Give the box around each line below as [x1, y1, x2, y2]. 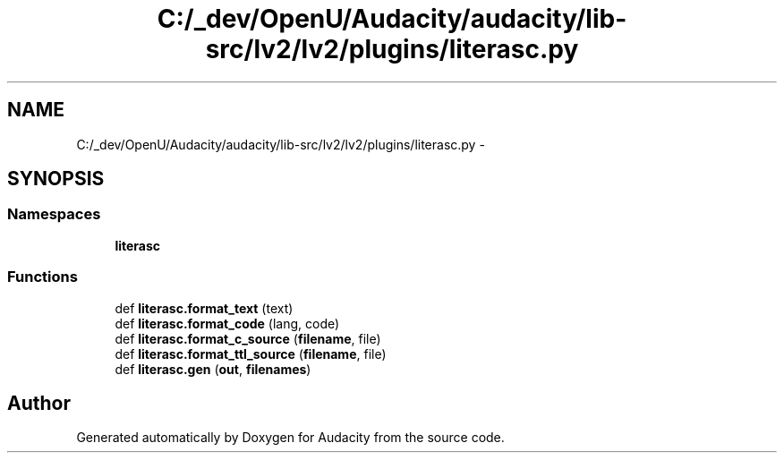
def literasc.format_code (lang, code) [115, 315, 340, 331]
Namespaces [7, 205, 101, 224]
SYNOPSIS [7, 167, 105, 191]
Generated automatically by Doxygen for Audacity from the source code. [76, 430, 505, 446]
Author [7, 391, 71, 414]
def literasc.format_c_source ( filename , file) [115, 330, 381, 346]
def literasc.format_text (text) [115, 300, 294, 316]
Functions [7, 268, 78, 286]
